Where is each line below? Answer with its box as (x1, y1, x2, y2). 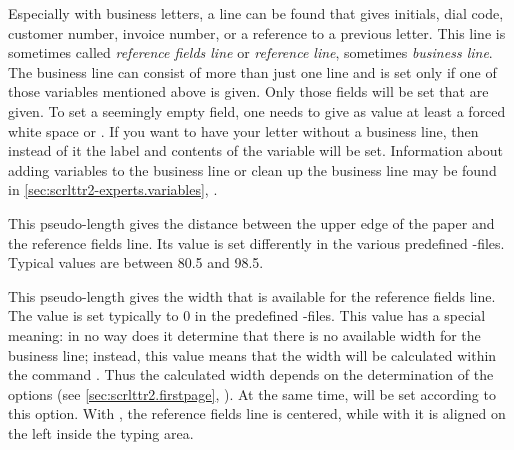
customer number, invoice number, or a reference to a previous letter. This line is (8, 22, 506, 43)
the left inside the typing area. (8, 422, 194, 443)
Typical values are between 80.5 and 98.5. (8, 252, 264, 273)
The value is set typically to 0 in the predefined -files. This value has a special (8, 305, 486, 326)
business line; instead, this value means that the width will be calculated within (8, 344, 497, 365)
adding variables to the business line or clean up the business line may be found (8, 159, 497, 180)
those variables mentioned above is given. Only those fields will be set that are (8, 81, 489, 102)
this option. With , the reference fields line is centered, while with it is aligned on (8, 403, 506, 424)
